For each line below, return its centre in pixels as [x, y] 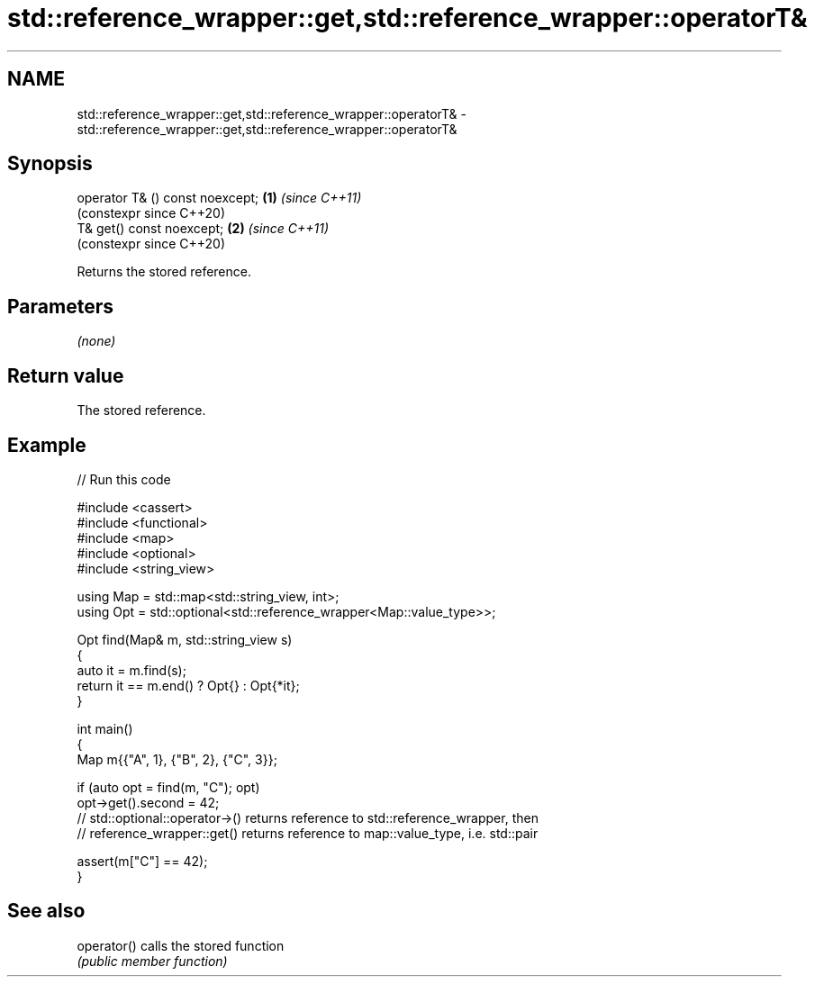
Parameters [60, 306]
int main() [105, 728]
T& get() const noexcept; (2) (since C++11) [203, 229]
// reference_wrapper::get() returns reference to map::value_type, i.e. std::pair [308, 833]
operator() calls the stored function [181, 945]
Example [47, 445]
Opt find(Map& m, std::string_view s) [185, 639]
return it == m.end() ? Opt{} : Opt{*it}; [188, 685]
